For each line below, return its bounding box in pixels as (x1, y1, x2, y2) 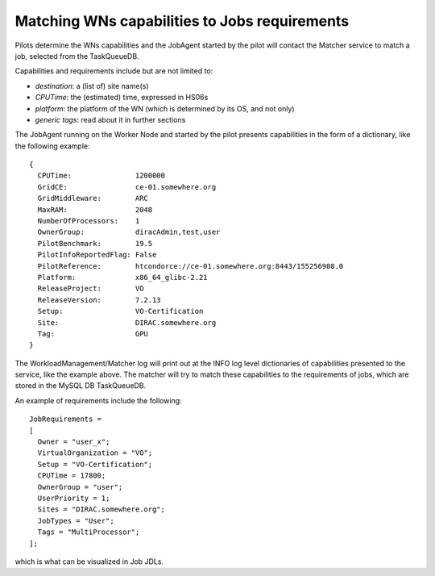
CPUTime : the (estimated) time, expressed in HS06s (35, 93, 209, 102)
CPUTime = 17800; (37, 471, 106, 480)
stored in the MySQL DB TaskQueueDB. (14, 381, 147, 390)
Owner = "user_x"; (37, 437, 110, 447)
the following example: (14, 141, 90, 151)
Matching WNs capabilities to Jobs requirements (14, 12, 350, 30)
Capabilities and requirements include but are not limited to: (14, 66, 213, 76)
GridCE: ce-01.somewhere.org (37, 182, 217, 191)
